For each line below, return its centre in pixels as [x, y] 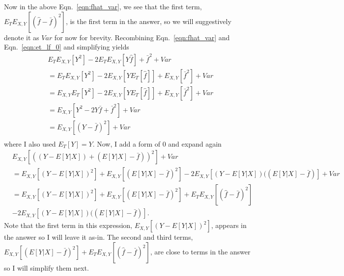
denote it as [22, 37]
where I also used [30, 143]
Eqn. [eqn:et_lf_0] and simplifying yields [67, 47]
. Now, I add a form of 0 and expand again [157, 143]
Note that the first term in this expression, [68, 225]
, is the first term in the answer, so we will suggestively [148, 21]
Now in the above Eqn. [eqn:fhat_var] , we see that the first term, [103, 6]
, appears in [229, 225]
